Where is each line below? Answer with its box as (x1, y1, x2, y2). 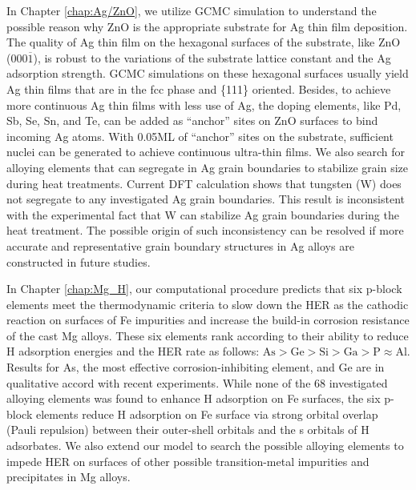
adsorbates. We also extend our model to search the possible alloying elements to (6, 437, 404, 454)
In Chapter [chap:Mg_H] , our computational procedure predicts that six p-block (6, 280, 402, 297)
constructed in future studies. (6, 253, 151, 270)
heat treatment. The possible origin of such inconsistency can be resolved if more (6, 222, 404, 239)
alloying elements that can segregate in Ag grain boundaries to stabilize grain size (6, 159, 409, 175)
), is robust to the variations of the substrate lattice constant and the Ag (33, 49, 391, 66)
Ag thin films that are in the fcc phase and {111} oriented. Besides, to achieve (6, 80, 391, 97)
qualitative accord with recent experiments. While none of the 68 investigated (6, 374, 388, 391)
